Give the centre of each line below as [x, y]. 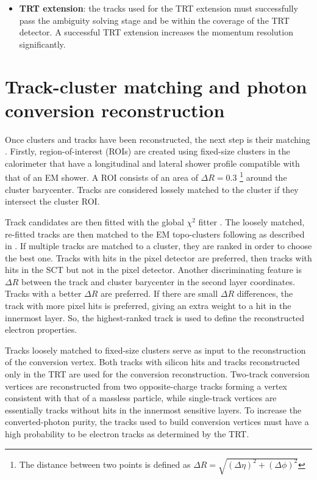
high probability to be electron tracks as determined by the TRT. [127, 434]
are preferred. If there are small [159, 293]
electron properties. [41, 329]
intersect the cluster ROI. [52, 201]
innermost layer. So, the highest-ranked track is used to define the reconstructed [155, 317]
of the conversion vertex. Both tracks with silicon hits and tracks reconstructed [152, 362]
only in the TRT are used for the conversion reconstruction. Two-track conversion [157, 374]
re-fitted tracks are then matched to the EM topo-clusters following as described [155, 234]
